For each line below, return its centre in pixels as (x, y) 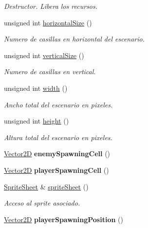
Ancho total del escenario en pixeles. (58, 104)
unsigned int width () (36, 88)
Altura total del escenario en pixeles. (58, 137)
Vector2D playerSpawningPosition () (64, 219)
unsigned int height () (37, 121)
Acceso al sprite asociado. (42, 203)
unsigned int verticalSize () (44, 55)
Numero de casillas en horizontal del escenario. (74, 39)
